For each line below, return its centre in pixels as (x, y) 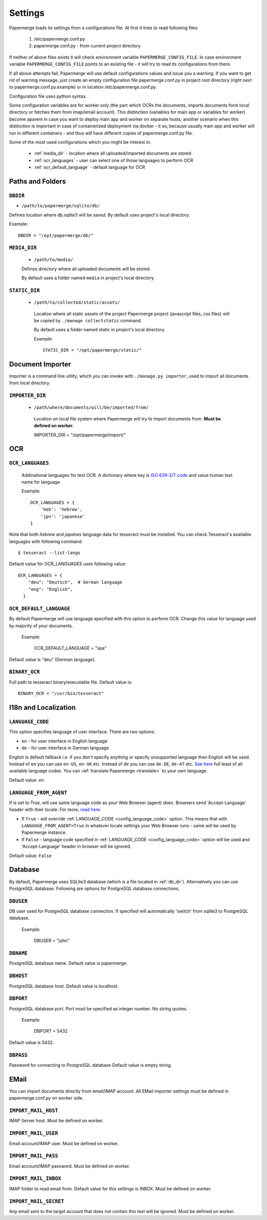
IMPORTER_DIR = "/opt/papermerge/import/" (80, 435)
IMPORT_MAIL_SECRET (37, 1201)
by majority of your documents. (41, 626)
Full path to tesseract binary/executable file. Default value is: (71, 682)
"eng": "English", (50, 589)
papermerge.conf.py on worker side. (46, 1098)
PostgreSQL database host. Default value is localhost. (64, 986)
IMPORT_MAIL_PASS (34, 1156)
